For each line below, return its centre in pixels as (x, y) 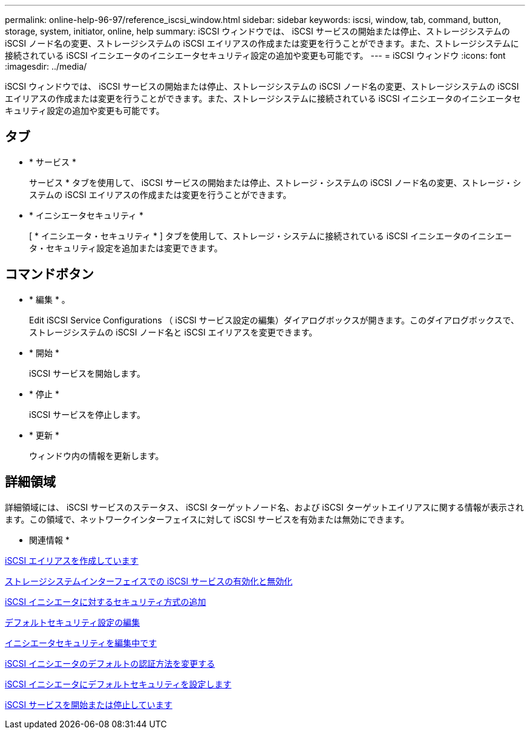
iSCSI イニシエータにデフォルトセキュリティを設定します (118, 684)
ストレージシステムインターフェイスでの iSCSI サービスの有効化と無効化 (149, 581)
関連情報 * (49, 540)
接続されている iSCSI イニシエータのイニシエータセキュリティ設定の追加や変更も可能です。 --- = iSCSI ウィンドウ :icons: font (255, 55)
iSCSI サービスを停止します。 (87, 414)
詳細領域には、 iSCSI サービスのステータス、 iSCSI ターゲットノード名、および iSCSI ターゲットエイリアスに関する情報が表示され (264, 507)
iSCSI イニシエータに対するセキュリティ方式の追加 (106, 601)
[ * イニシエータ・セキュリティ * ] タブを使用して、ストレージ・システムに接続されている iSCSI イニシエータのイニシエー (271, 236)
